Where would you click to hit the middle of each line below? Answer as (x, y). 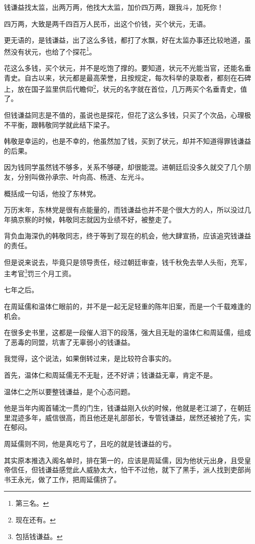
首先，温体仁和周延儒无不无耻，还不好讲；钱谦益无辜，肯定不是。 (110, 375)
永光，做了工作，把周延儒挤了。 (69, 479)
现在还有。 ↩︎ (36, 519)
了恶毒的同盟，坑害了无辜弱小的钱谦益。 (69, 342)
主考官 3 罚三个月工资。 (40, 272)
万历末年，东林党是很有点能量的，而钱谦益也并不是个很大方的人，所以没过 (124, 210)
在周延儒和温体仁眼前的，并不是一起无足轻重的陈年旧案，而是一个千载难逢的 (127, 306)
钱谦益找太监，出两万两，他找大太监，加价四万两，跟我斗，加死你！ (114, 7)
